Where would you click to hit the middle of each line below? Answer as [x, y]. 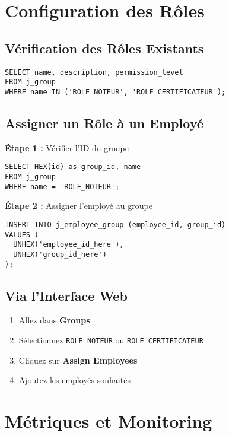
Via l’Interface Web [66, 295]
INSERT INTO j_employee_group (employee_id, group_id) [115, 225]
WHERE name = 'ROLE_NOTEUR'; [62, 187]
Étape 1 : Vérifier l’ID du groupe [67, 147]
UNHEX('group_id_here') [60, 254]
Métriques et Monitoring [109, 421]
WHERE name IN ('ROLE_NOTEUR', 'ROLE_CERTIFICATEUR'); [115, 92]
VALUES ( [22, 235]
